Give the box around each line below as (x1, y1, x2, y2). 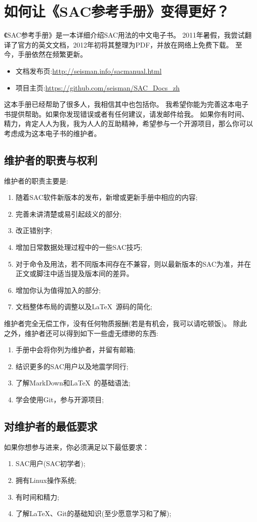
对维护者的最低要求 (4, 418, 97, 433)
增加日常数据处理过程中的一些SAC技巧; (15, 242, 142, 252)
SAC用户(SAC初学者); (15, 458, 86, 469)
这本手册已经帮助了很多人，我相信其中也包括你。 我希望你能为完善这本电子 (4, 99, 249, 109)
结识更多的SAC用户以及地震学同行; (15, 361, 128, 371)
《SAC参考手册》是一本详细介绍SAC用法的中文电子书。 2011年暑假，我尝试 (4, 30, 245, 40)
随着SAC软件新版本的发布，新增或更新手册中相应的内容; (15, 192, 198, 202)
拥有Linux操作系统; (15, 475, 77, 485)
